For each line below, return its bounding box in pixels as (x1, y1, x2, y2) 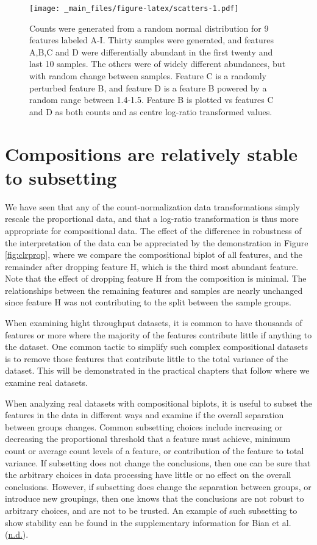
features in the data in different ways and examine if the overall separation (5, 408, 284, 421)
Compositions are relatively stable (5, 141, 298, 166)
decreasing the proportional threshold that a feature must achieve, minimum (5, 432, 291, 445)
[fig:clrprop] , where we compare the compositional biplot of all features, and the (5, 248, 303, 261)
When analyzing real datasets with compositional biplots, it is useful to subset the (5, 396, 312, 409)
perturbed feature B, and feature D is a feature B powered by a (29, 81, 267, 94)
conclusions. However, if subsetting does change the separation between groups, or (5, 480, 312, 493)
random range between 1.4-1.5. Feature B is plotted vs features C (29, 93, 274, 106)
